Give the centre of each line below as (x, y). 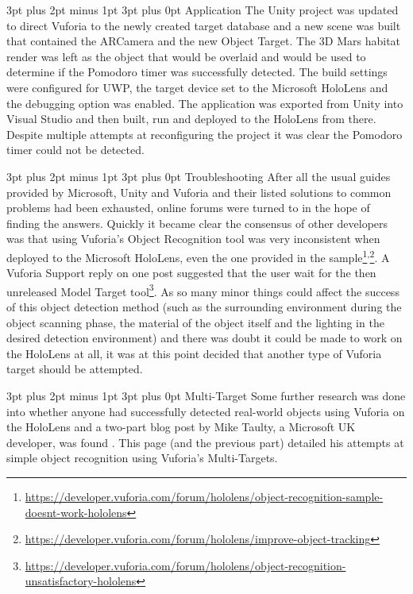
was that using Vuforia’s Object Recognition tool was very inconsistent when (193, 239)
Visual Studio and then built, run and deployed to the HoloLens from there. (191, 119)
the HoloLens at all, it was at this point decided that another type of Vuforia (194, 353)
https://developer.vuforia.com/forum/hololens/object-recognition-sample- (204, 496)
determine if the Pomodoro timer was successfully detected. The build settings (197, 72)
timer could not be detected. (75, 150)
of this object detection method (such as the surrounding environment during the (204, 307)
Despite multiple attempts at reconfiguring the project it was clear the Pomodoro (205, 134)
